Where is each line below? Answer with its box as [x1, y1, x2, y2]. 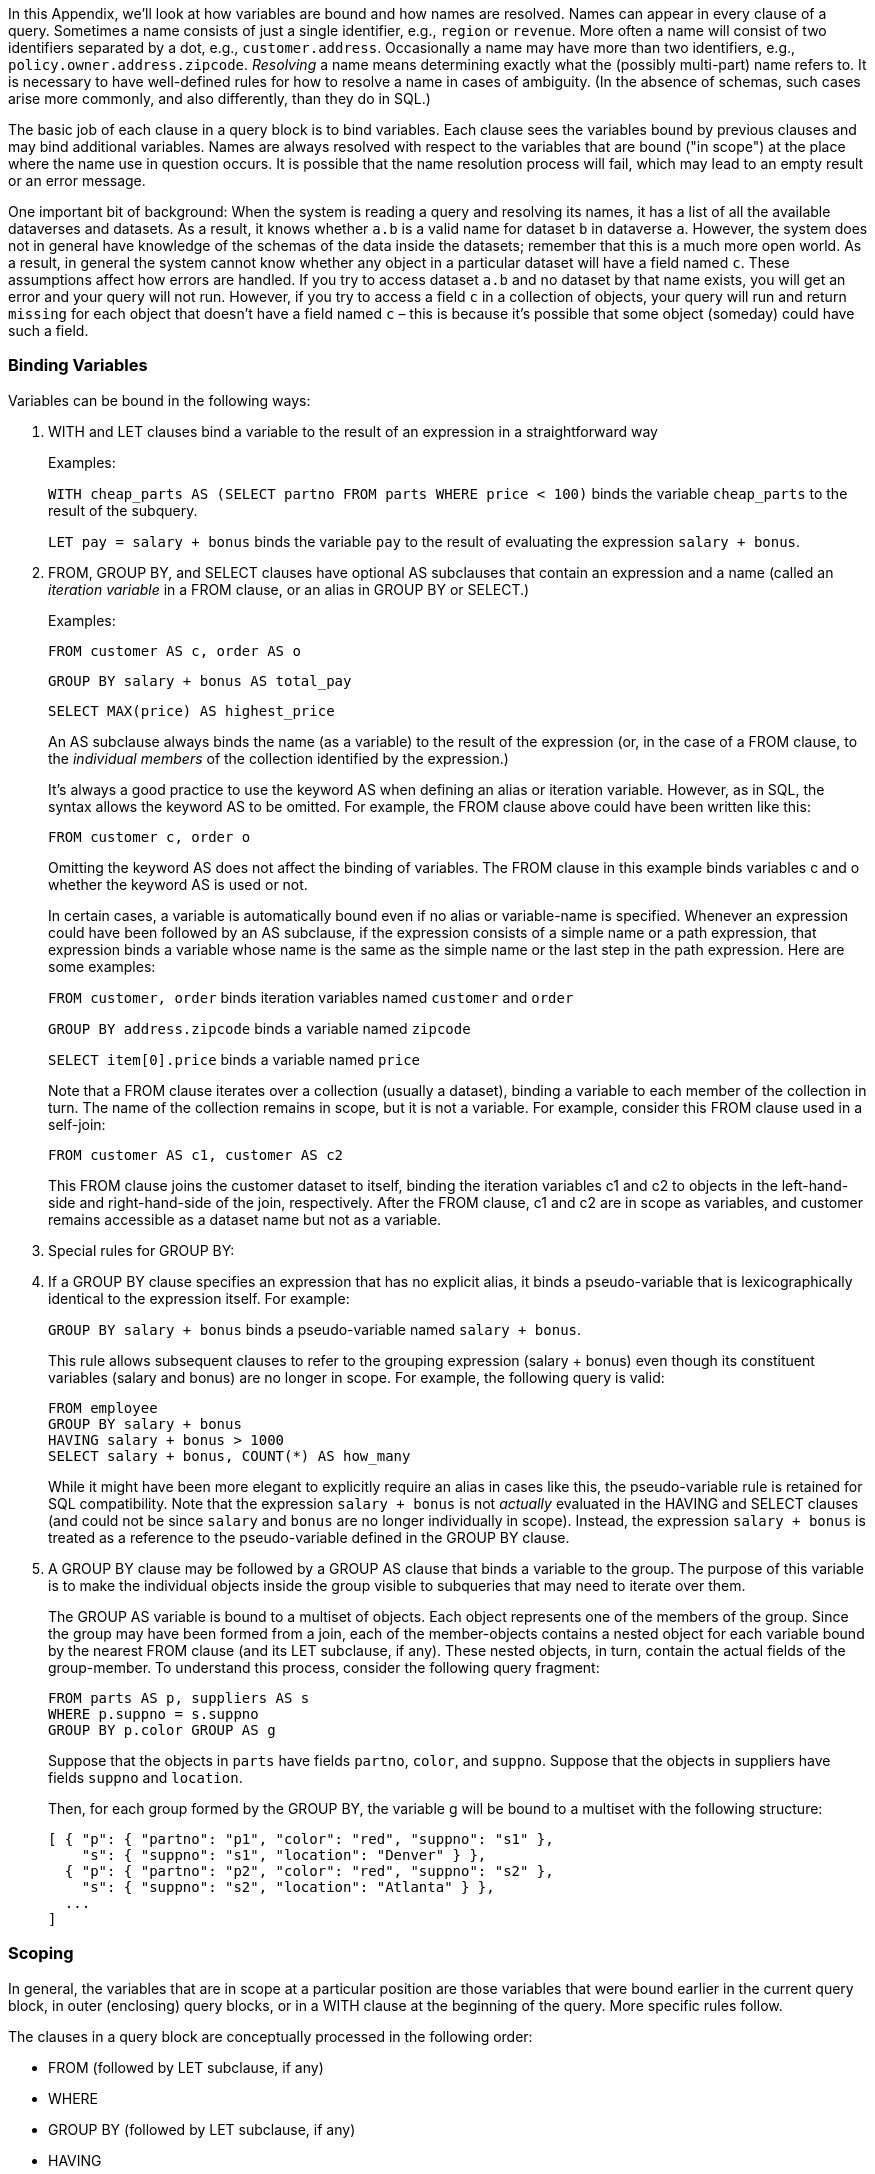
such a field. [8, 322, 89, 339]
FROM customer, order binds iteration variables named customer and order [48, 988, 574, 1006]
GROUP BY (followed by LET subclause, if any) [48, 2120, 356, 2138]
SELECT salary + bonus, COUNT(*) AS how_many [48, 1447, 411, 1464]
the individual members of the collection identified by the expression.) [48, 749, 509, 767]
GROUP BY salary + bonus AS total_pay [48, 672, 352, 689]
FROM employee [48, 1399, 158, 1416]
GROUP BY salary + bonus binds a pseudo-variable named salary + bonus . [48, 1320, 582, 1338]
